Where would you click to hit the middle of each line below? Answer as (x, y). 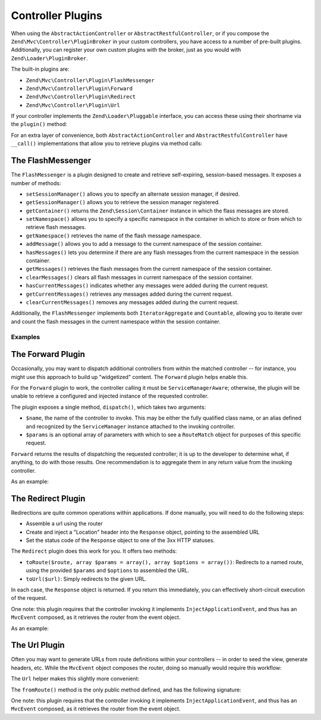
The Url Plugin (38, 645)
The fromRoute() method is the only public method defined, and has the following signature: (126, 690)
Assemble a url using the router (64, 524)
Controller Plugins (56, 15)
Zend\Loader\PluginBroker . (50, 58)
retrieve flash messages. (56, 227)
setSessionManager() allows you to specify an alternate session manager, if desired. (133, 194)
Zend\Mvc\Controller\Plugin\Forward (79, 88)
